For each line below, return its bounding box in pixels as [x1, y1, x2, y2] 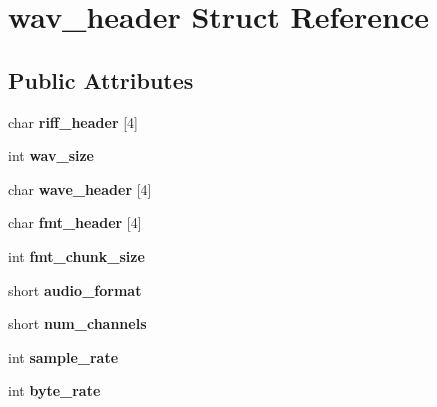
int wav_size [8, 145, 94, 166]
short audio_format [8, 279, 142, 300]
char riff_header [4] [8, 111, 138, 132]
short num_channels [8, 313, 147, 334]
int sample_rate [8, 346, 119, 367]
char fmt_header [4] [8, 212, 142, 233]
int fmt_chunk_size [8, 245, 145, 266]
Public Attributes [8, 64, 194, 95]
